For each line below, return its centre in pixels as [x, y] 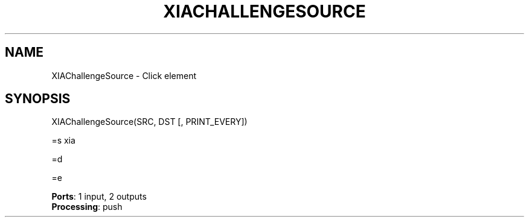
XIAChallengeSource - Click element [124, 75]
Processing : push [87, 207]
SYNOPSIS [38, 99]
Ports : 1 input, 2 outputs [99, 197]
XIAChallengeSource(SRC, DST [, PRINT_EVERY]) [149, 122]
